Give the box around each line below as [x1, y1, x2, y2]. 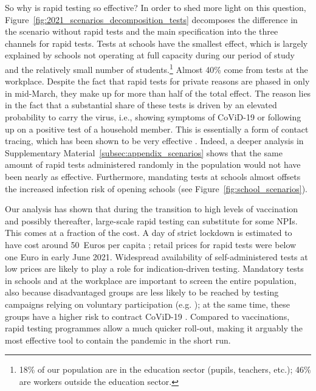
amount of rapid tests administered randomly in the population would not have [5, 158, 301, 171]
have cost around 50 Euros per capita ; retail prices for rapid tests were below [5, 238, 297, 251]
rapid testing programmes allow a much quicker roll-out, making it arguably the [5, 322, 303, 334]
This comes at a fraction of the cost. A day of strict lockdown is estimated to [5, 226, 292, 239]
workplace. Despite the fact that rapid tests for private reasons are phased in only [5, 75, 310, 88]
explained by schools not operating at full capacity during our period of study [5, 49, 295, 61]
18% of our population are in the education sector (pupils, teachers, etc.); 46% [19, 363, 311, 376]
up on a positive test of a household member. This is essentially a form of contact [5, 122, 309, 135]
